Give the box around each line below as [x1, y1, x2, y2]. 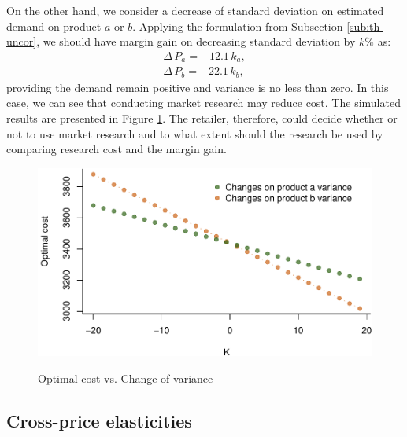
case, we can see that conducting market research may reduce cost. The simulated [6, 94, 401, 111]
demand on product [6, 17, 102, 34]
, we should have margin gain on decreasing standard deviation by [36, 33, 356, 50]
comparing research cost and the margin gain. [6, 141, 227, 157]
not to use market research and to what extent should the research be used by [6, 125, 383, 141]
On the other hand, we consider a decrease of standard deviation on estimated [6, 2, 384, 18]
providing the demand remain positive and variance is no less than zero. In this [6, 79, 389, 95]
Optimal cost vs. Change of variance [38, 369, 213, 386]
